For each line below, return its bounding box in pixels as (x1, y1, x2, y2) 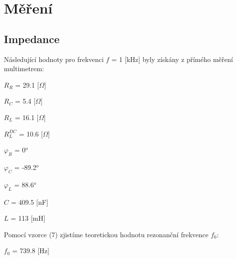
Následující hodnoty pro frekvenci (4, 54, 104, 64)
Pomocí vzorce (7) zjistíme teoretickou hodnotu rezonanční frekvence (4, 229, 208, 239)
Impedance (4, 31, 60, 46)
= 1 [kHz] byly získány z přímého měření (111, 54, 233, 64)
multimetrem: (4, 63, 44, 74)
